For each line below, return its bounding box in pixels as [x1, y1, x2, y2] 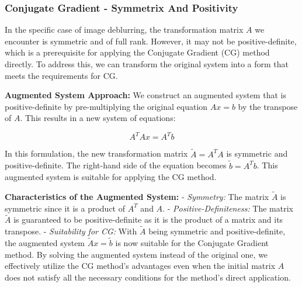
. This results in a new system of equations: [20, 112, 176, 124]
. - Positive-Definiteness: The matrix [162, 202, 293, 214]
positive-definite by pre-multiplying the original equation [5, 100, 208, 112]
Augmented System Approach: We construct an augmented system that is [5, 89, 286, 101]
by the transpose [238, 100, 298, 112]
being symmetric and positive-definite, [148, 225, 286, 237]
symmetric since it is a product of [5, 202, 126, 214]
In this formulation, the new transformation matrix [5, 147, 188, 160]
